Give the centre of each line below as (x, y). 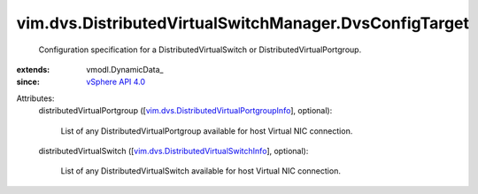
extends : (33, 69)
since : (28, 82)
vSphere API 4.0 (116, 82)
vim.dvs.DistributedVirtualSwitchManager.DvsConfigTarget (243, 23)
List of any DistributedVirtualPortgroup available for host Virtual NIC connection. (207, 131)
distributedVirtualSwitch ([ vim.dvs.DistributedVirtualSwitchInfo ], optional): (173, 151)
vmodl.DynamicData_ (125, 69)
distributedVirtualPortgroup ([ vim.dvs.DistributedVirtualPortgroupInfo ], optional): (185, 111)
